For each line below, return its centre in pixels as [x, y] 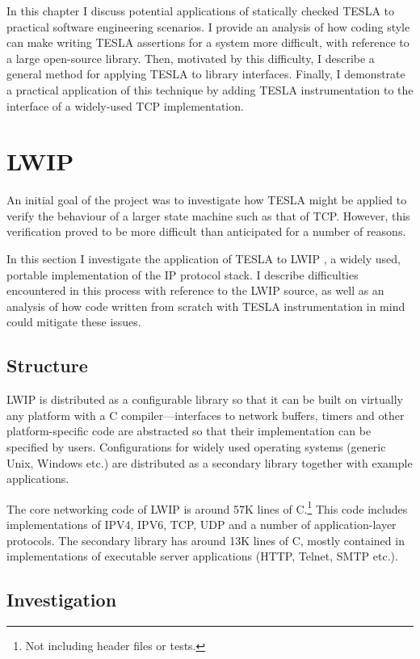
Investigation [62, 600]
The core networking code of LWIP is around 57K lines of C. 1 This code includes [207, 507]
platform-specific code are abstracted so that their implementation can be [189, 431]
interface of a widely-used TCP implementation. [125, 105]
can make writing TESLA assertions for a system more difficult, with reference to [208, 42]
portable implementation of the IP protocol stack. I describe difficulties [183, 274]
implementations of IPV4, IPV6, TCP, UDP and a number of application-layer [202, 525]
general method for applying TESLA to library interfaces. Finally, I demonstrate [206, 74]
